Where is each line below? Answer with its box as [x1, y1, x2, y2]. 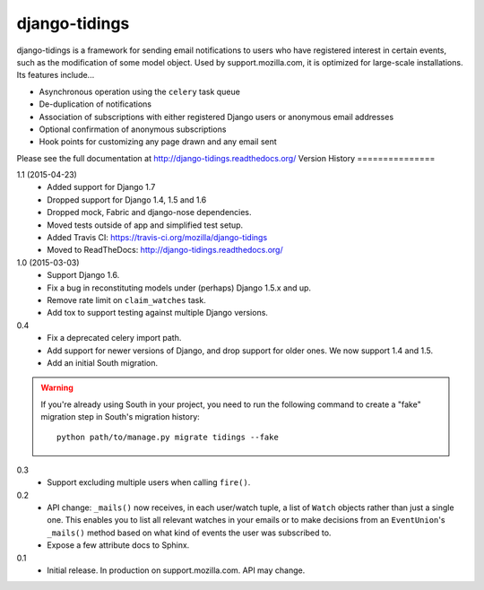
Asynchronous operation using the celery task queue [39, 86, 241, 97]
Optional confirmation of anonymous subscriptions [39, 124, 227, 134]
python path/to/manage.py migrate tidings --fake [56, 432, 280, 443]
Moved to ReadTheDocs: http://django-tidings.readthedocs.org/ [47, 245, 283, 256]
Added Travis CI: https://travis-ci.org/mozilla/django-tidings [47, 232, 268, 243]
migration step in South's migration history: [40, 412, 201, 422]
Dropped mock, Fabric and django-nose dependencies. [47, 207, 252, 218]
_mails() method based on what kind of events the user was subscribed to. [47, 527, 332, 538]
